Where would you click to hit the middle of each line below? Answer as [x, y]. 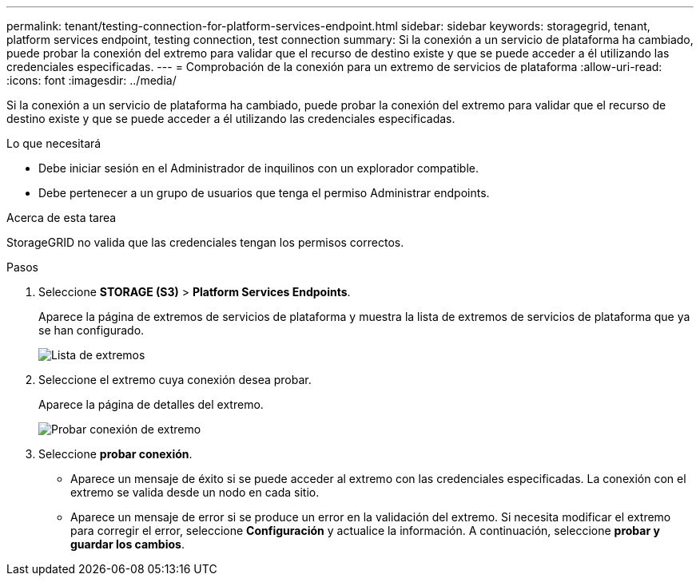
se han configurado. [91, 330]
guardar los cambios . [127, 544]
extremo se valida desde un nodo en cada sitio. [195, 492]
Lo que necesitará [54, 143]
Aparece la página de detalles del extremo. [151, 404]
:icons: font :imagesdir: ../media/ [91, 80]
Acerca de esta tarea [62, 218]
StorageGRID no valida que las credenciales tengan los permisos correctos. [205, 242]
